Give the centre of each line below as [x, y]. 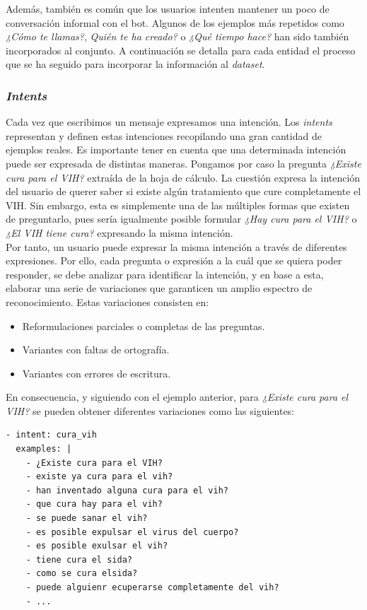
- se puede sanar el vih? [87, 518]
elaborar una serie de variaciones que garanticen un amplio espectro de [159, 288]
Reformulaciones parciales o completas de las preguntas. [144, 325]
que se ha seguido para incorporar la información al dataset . [135, 64]
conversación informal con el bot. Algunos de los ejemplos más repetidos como [175, 22]
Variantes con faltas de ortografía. [96, 350]
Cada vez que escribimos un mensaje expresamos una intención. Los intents [169, 122]
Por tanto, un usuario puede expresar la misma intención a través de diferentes [176, 246]
